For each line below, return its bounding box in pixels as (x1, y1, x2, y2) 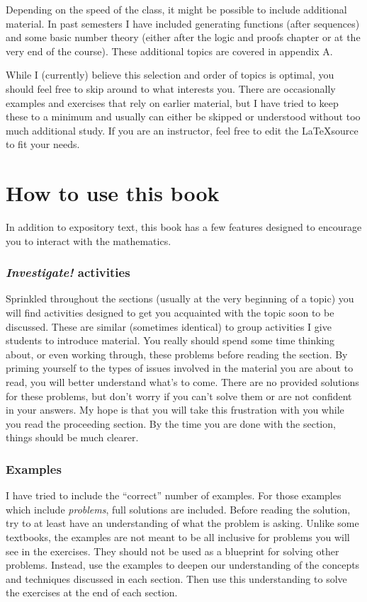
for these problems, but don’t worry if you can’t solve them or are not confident (6, 388, 352, 403)
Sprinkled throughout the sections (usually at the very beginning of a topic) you (6, 291, 354, 306)
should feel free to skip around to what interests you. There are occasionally (6, 81, 336, 96)
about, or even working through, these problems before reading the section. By (6, 346, 348, 361)
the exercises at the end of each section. (6, 585, 178, 600)
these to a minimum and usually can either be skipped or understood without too (6, 109, 361, 124)
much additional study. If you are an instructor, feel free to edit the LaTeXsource (6, 123, 358, 137)
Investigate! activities (6, 263, 130, 281)
